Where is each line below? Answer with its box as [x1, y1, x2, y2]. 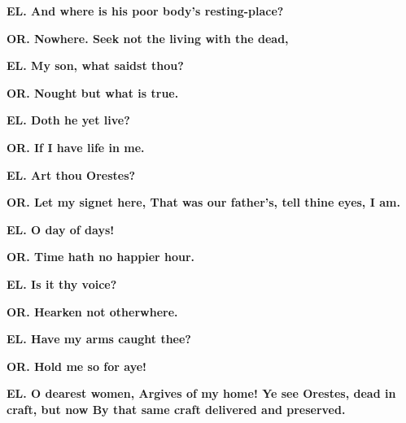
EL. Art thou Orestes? [7, 166, 136, 183]
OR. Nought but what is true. [7, 84, 179, 101]
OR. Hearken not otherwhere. [7, 303, 178, 320]
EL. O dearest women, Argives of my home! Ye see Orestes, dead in [7, 385, 396, 402]
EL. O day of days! [7, 220, 115, 238]
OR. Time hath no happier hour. [7, 248, 195, 265]
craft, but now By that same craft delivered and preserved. [7, 400, 346, 417]
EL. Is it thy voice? [7, 275, 117, 292]
